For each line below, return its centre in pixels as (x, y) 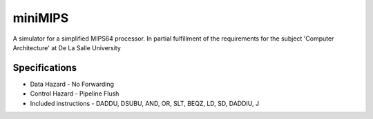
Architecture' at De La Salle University (67, 47)
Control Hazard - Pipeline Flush (75, 94)
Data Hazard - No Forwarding (72, 84)
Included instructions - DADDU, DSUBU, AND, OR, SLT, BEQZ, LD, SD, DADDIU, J (144, 103)
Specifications (45, 68)
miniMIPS (41, 18)
